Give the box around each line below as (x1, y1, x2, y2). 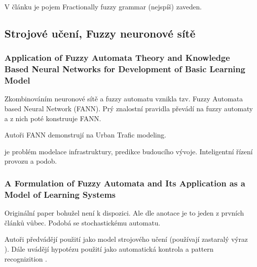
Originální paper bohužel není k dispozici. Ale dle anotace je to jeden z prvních (4, 208, 244, 218)
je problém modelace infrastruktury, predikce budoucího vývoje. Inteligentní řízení (4, 146, 253, 156)
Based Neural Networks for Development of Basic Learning (4, 63, 246, 75)
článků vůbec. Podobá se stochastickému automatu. (4, 217, 160, 227)
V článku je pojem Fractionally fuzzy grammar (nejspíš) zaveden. (4, 1, 202, 11)
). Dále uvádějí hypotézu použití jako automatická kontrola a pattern (4, 243, 214, 254)
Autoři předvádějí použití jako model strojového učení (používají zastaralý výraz (4, 234, 248, 244)
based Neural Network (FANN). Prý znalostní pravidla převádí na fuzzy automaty (4, 103, 253, 114)
